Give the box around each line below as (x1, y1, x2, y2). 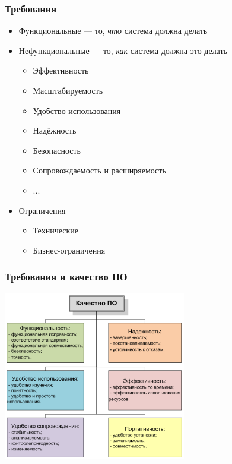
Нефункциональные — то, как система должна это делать (18, 44, 227, 56)
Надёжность (33, 124, 77, 137)
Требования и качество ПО (5, 269, 128, 284)
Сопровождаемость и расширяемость (33, 164, 166, 176)
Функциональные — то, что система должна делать (18, 24, 208, 37)
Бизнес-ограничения (33, 244, 106, 256)
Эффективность (33, 64, 89, 77)
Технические (33, 224, 78, 236)
